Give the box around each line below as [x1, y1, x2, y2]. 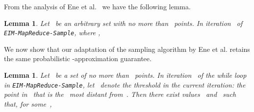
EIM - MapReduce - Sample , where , [4, 27, 101, 38]
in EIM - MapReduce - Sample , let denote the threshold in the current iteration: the [4, 79, 246, 90]
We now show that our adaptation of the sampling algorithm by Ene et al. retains [4, 44, 250, 54]
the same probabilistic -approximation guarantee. [4, 53, 152, 64]
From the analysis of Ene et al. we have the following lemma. [4, 1, 191, 11]
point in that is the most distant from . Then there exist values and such [4, 89, 236, 99]
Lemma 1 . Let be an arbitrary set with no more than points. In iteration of [4, 18, 243, 28]
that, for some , [4, 98, 52, 109]
